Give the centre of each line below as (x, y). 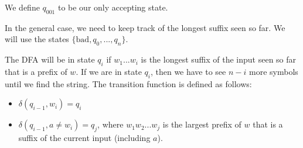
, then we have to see (188, 71)
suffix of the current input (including (84, 138)
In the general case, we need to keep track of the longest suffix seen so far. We (145, 27)
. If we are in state (109, 71)
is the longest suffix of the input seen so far (219, 59)
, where (110, 124)
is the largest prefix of (202, 124)
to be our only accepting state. (113, 7)
